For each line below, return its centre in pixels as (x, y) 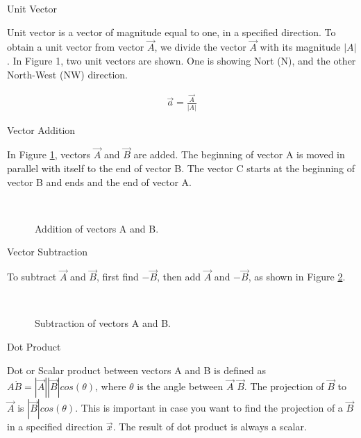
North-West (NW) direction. (68, 74)
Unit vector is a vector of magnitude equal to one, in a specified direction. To (171, 32)
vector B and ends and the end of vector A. (99, 182)
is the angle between (180, 386)
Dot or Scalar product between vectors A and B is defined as (136, 370)
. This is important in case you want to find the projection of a (209, 408)
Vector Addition (41, 129)
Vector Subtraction (47, 252)
